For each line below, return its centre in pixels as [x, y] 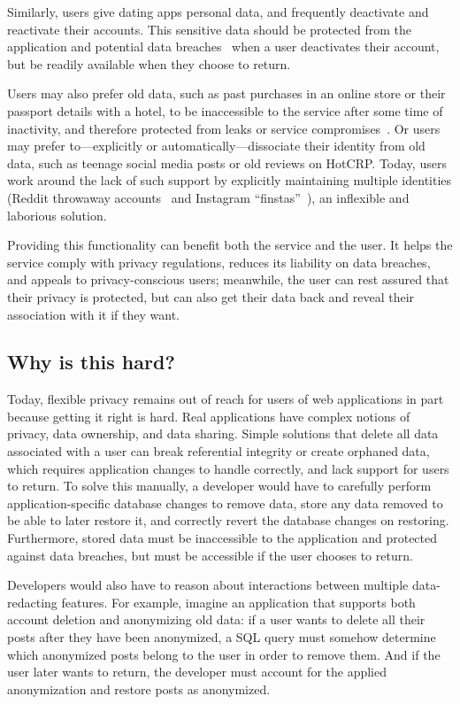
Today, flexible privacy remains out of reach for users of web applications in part [226, 399]
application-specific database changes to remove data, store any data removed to [225, 503]
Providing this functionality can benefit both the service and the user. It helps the [230, 245]
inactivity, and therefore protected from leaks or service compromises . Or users [224, 128]
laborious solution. [57, 215]
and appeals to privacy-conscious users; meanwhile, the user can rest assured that [228, 279]
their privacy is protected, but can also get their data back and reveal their [211, 296]
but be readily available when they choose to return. [149, 63]
